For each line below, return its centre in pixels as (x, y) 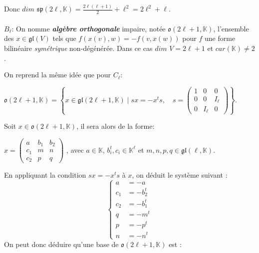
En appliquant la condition (45, 175)
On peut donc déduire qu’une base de (61, 244)
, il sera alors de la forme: (116, 126)
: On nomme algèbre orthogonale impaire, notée (89, 28)
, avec (75, 149)
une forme (220, 38)
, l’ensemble (231, 28)
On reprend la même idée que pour (58, 75)
